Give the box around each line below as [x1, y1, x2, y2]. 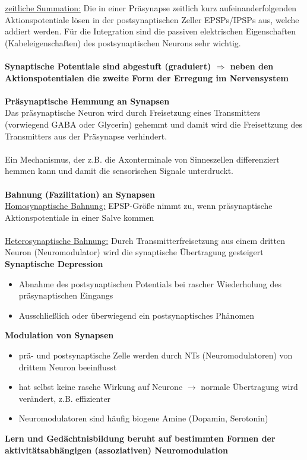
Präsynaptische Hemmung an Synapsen [5, 94, 170, 107]
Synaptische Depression [5, 258, 103, 270]
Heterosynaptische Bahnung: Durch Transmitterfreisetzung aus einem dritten [5, 234, 285, 246]
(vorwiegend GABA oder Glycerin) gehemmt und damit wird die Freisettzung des [5, 118, 303, 130]
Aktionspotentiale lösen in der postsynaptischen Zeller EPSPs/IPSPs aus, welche [5, 13, 299, 26]
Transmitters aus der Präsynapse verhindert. [5, 129, 167, 142]
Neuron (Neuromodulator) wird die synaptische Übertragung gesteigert [5, 246, 264, 258]
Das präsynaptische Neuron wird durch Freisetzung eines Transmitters [5, 106, 261, 119]
